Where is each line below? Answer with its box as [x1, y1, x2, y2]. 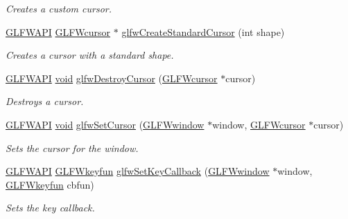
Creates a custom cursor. [6, 1, 112, 15]
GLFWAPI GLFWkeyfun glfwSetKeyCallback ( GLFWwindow [6, 164, 270, 178]
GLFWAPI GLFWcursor [6, 24, 111, 39]
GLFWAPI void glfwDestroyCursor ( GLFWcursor [6, 70, 218, 85]
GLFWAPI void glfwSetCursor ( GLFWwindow [6, 117, 205, 131]
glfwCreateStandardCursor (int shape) [121, 24, 285, 39]
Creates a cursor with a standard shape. [6, 48, 174, 62]
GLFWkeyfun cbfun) [6, 177, 94, 191]
